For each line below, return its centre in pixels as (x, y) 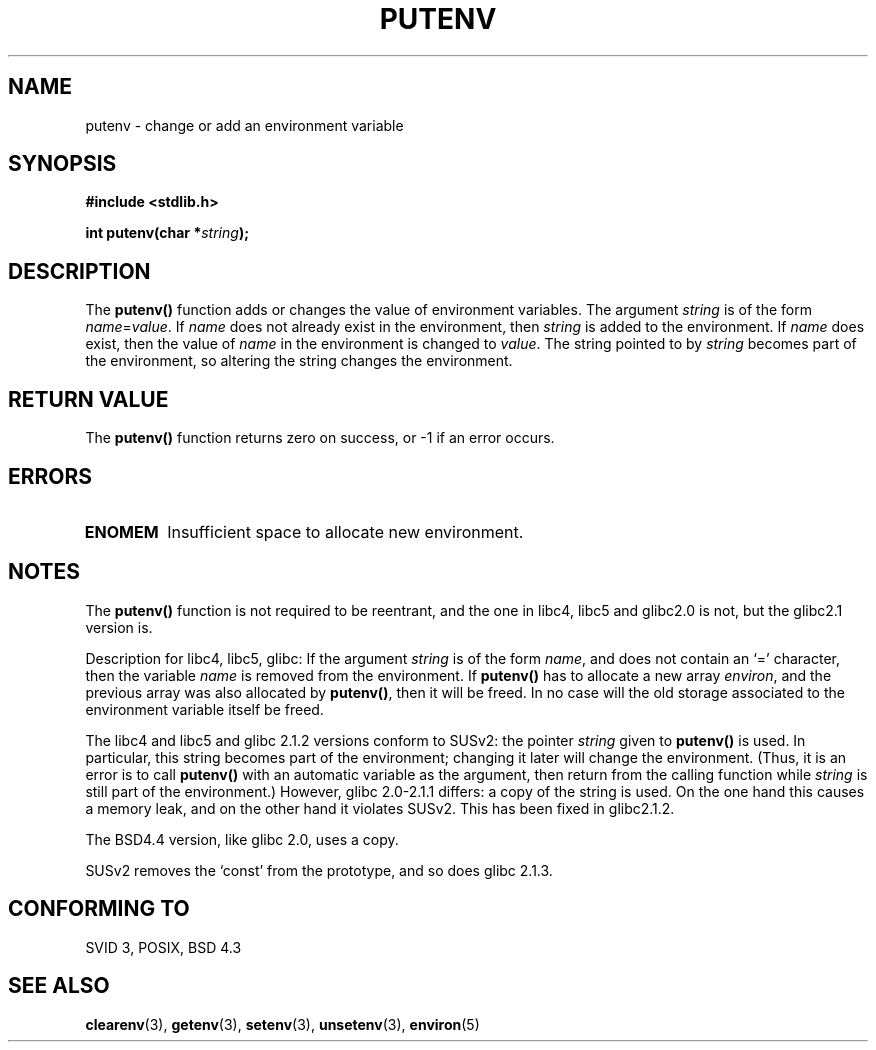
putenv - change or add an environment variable (244, 125)
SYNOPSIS (62, 164)
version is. (119, 627)
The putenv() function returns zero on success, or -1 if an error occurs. (320, 438)
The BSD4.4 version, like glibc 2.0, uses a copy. (242, 839)
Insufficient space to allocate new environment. (345, 531)
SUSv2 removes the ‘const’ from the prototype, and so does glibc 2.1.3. (319, 870)
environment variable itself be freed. (204, 709)
